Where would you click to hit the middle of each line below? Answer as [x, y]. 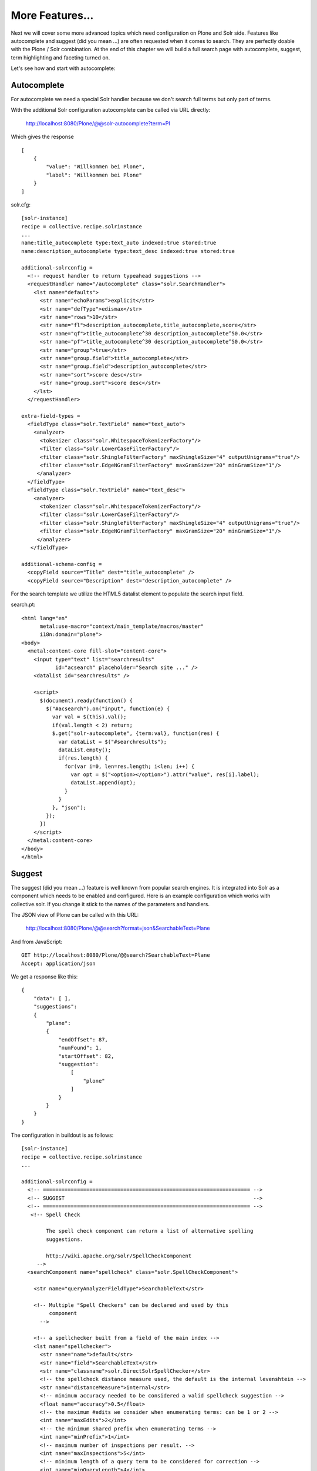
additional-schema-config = [62, 564]
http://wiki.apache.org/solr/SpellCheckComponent [119, 1256]
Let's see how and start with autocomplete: [63, 68]
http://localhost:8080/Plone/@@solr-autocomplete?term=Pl [98, 123]
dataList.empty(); [85, 750]
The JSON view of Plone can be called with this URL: [75, 915]
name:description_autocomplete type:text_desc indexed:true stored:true [128, 251]
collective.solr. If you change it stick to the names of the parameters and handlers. [110, 904]
